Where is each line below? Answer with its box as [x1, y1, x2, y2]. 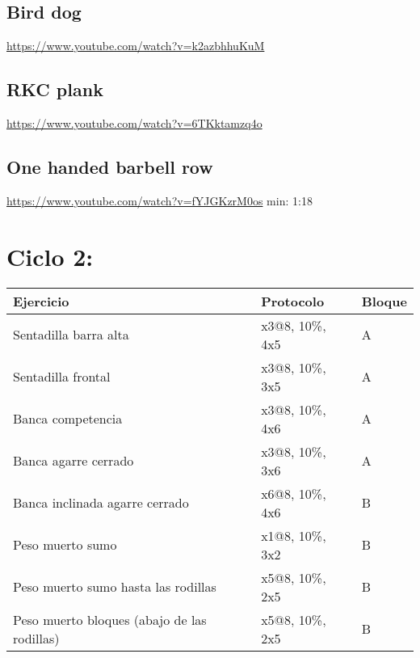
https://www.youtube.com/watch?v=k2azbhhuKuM [6, 37, 265, 54]
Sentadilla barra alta [13, 325, 129, 344]
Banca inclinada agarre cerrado [13, 493, 189, 512]
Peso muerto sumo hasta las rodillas [13, 577, 216, 597]
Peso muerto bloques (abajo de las [13, 609, 207, 629]
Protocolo [261, 291, 325, 310]
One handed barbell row [6, 154, 213, 179]
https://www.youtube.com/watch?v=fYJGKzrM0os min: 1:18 [6, 192, 313, 209]
